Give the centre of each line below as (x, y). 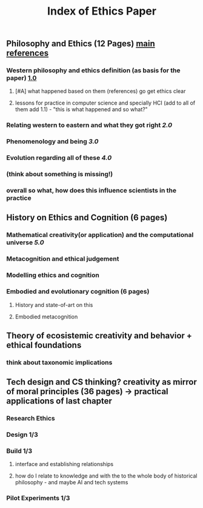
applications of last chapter (59, 401)
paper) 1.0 (22, 78)
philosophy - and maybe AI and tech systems (72, 482)
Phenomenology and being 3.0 (52, 142)
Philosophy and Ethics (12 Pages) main (81, 44)
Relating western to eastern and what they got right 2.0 (89, 125)
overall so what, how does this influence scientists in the (92, 191)
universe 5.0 (25, 242)
